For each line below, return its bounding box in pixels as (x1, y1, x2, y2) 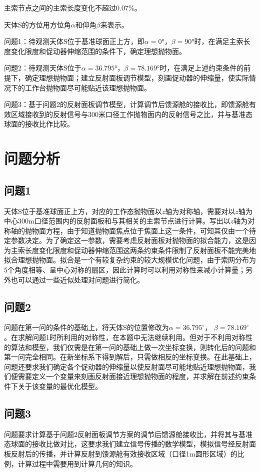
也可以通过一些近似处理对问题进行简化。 (10, 274, 144, 284)
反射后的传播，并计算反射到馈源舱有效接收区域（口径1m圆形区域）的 (10, 448, 237, 459)
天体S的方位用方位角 (4, 19, 71, 29)
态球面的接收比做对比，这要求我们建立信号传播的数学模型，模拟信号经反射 (4, 438, 249, 449)
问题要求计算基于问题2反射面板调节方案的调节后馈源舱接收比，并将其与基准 (4, 428, 252, 439)
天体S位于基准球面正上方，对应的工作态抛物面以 (4, 205, 162, 216)
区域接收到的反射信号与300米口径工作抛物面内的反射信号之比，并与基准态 (10, 108, 252, 119)
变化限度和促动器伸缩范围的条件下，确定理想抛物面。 (10, 45, 186, 56)
